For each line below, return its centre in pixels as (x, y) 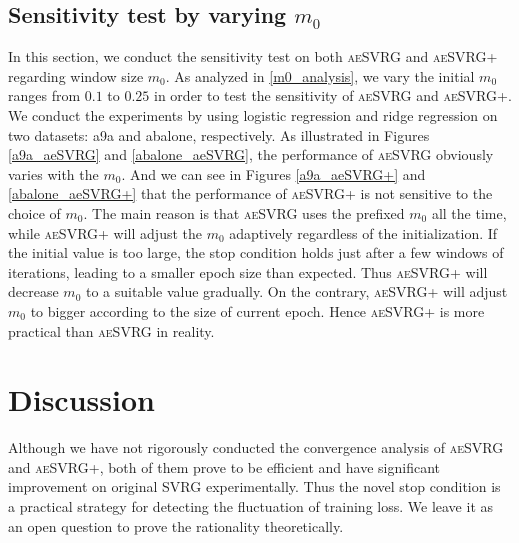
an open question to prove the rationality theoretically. (176, 525)
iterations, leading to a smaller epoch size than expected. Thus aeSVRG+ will (248, 271)
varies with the (53, 173)
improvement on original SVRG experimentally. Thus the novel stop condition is (254, 486)
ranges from (44, 95)
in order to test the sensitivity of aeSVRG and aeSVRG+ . (333, 95)
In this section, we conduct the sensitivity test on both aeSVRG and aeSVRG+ (253, 56)
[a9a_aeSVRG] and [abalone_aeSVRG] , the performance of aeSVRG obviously (251, 154)
